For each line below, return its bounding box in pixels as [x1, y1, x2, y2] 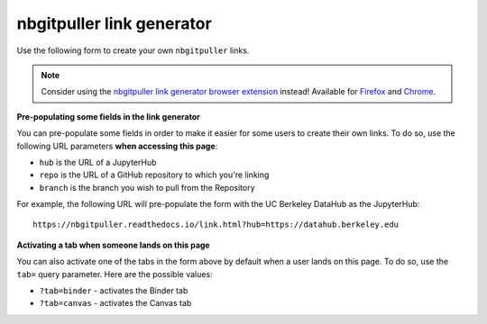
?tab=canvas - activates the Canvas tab [39, 298, 192, 309]
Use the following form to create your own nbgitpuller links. [16, 45, 250, 56]
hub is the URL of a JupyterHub [39, 157, 157, 167]
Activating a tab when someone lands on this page [16, 239, 211, 250]
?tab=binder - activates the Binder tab [39, 285, 188, 296]
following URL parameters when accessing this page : [16, 140, 218, 151]
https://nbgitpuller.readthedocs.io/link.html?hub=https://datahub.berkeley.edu [32, 220, 400, 229]
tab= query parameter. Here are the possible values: [16, 268, 213, 279]
